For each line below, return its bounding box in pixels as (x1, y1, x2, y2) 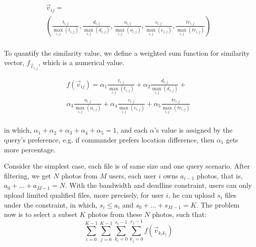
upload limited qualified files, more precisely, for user (4, 189, 164, 200)
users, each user (109, 170, 157, 180)
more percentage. (4, 144, 56, 154)
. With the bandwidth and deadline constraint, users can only (65, 180, 252, 190)
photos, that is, (197, 170, 243, 180)
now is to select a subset (4, 209, 78, 219)
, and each (116, 125, 148, 135)
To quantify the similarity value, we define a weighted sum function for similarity (4, 47, 250, 58)
